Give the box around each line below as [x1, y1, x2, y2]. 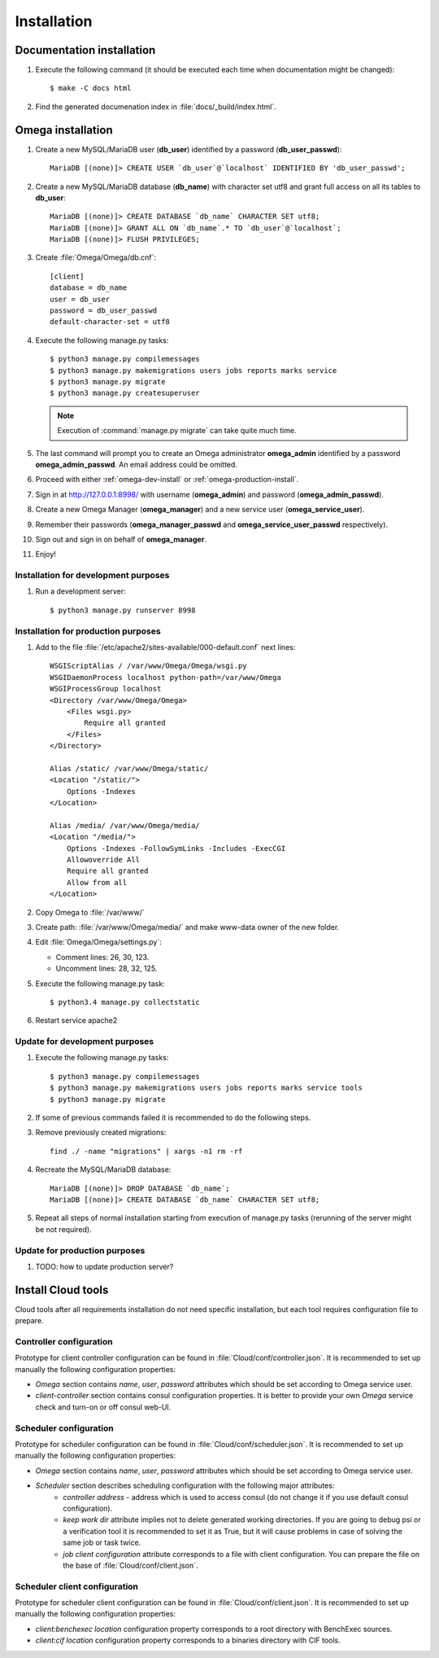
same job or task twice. [63, 1537, 141, 1547]
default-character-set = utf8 [50, 318, 171, 327]
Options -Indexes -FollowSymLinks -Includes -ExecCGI [66, 844, 286, 853]
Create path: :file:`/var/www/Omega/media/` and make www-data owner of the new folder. [35, 922, 340, 932]
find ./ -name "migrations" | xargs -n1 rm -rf [50, 1147, 243, 1156]
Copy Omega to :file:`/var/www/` [35, 907, 146, 917]
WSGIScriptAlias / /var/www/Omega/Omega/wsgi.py [50, 661, 247, 671]
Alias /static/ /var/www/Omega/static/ [50, 764, 209, 773]
